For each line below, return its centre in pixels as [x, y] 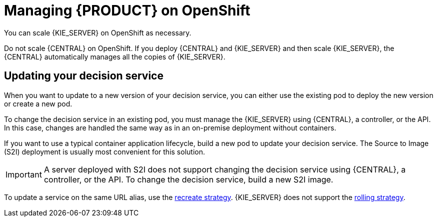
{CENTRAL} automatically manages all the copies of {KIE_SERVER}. [115, 56]
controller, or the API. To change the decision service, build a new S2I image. [188, 179]
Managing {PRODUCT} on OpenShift [127, 10]
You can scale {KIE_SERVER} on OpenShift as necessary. [98, 32]
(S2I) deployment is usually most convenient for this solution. [104, 151]
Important [24, 174]
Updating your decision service [84, 76]
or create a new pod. [38, 103]
